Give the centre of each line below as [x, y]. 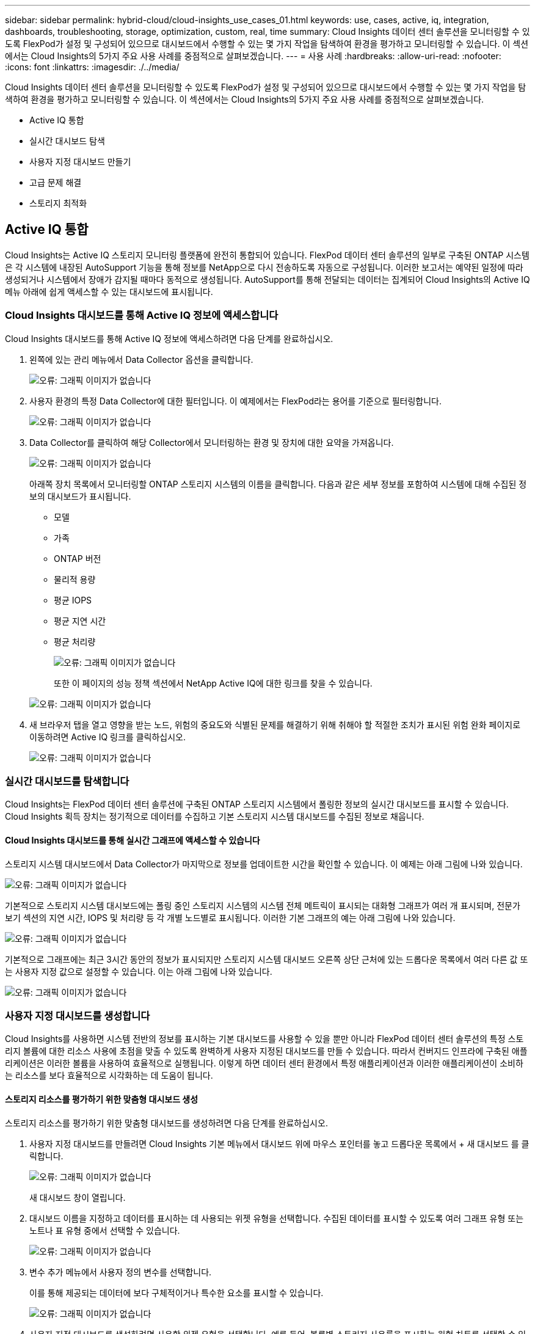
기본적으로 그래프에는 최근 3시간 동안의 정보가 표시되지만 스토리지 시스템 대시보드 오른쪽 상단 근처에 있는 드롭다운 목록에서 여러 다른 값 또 [267, 959]
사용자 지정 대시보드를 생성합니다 [78, 1015]
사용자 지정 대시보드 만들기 [80, 162]
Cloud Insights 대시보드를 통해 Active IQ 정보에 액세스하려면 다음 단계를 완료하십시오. [169, 338]
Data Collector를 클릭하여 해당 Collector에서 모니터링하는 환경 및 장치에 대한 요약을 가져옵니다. [212, 442]
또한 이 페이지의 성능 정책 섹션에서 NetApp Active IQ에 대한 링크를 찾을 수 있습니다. [213, 683]
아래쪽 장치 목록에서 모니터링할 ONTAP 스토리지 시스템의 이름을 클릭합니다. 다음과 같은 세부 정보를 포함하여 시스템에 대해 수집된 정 [278, 484]
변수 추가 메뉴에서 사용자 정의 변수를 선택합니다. [121, 1272]
